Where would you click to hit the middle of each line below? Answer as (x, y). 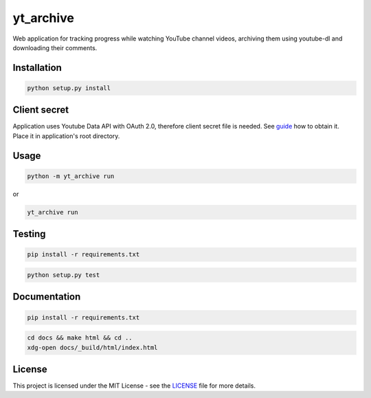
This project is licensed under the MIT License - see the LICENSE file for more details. (134, 386)
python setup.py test (64, 275)
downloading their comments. (55, 47)
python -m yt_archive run (71, 176)
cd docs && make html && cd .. (80, 338)
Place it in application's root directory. (66, 136)
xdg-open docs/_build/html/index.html (92, 347)
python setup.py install (69, 88)
